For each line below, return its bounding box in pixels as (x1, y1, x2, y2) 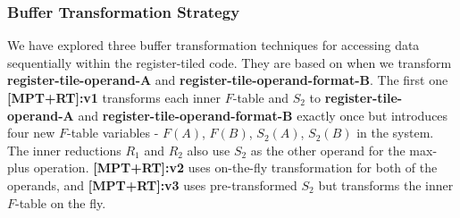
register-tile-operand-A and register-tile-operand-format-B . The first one (7, 71, 448, 89)
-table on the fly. (15, 193, 106, 212)
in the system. (356, 123, 434, 142)
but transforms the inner (318, 175, 454, 194)
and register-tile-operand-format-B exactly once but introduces (78, 105, 448, 124)
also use (187, 140, 230, 159)
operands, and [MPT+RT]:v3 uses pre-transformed (7, 175, 297, 194)
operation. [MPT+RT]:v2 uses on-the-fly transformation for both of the (33, 158, 438, 177)
